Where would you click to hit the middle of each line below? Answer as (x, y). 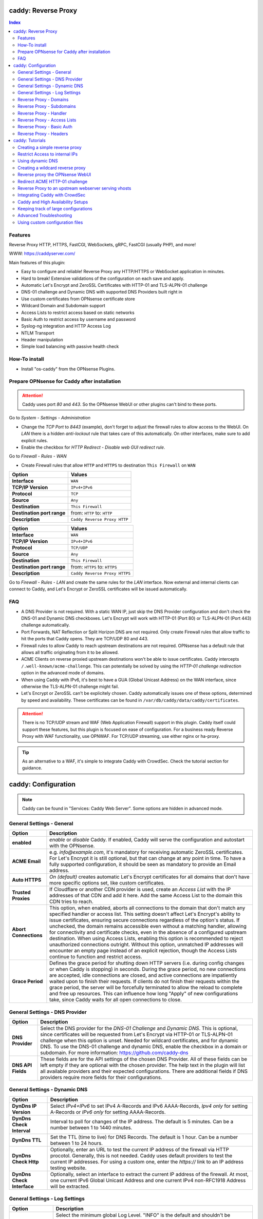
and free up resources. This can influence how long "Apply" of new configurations (144, 994)
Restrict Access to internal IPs (48, 154)
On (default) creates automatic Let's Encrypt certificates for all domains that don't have (150, 877)
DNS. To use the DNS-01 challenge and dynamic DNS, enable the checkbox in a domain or (144, 1047)
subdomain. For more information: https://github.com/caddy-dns (114, 1053)
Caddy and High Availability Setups (53, 202)
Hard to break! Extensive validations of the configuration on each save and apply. (103, 278)
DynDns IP (24, 1106)
